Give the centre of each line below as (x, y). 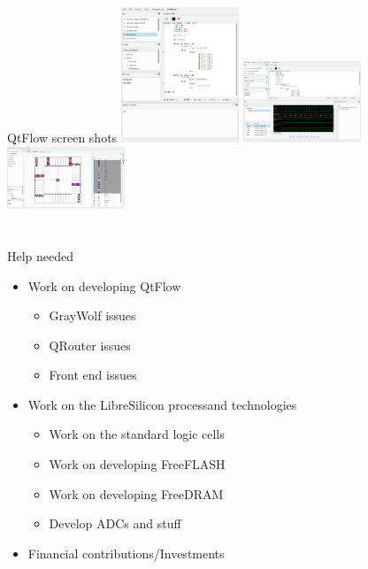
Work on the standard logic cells (137, 434)
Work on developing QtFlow (104, 285)
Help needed (41, 255)
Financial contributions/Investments (126, 553)
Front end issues (93, 375)
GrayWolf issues (92, 315)
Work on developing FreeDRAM (136, 493)
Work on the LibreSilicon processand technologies (162, 404)
